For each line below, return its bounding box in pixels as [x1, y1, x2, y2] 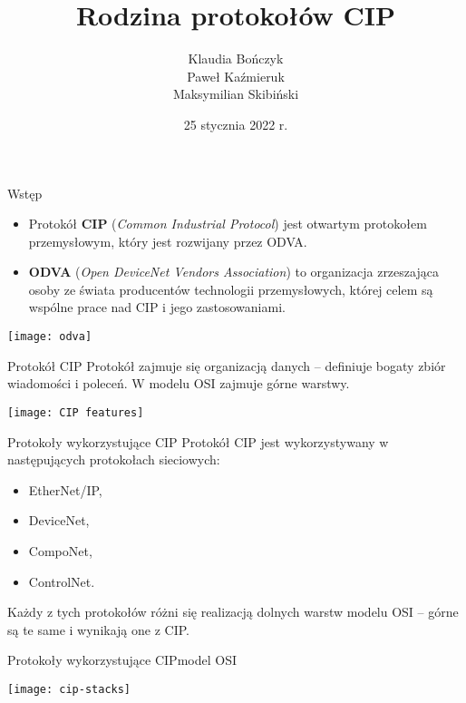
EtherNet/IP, [28, 480, 102, 499]
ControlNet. [28, 571, 95, 591]
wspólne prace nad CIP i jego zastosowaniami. [28, 298, 286, 317]
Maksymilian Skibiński [172, 84, 299, 103]
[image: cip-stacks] [7, 682, 131, 696]
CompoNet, [28, 541, 92, 560]
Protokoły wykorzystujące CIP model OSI [7, 650, 237, 669]
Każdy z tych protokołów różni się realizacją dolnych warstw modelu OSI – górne [7, 602, 459, 621]
